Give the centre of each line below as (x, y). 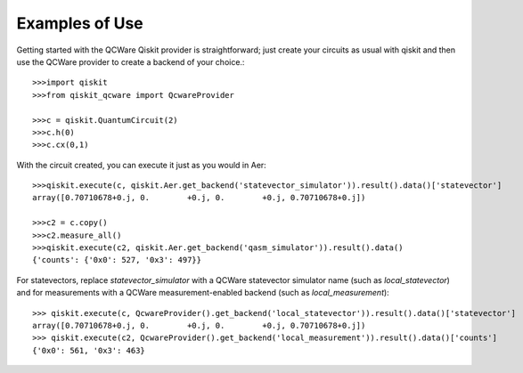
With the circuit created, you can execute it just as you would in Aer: (141, 165)
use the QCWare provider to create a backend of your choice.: (131, 61)
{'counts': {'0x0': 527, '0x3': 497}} (117, 260)
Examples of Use (80, 23)
